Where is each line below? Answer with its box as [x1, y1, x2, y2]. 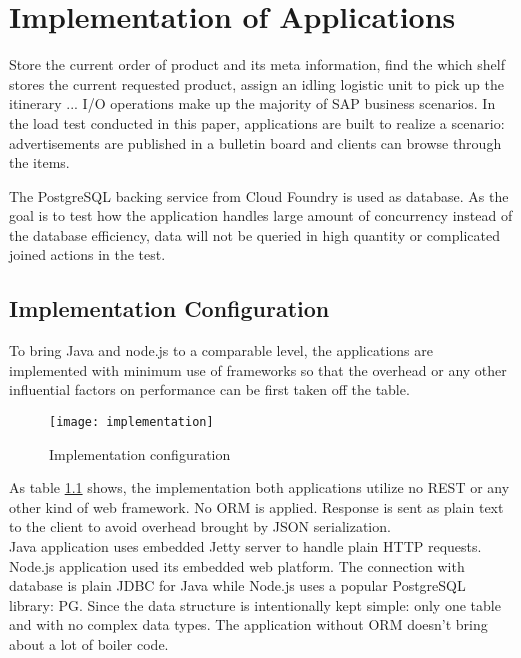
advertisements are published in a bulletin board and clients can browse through [9, 132, 502, 153]
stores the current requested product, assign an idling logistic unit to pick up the [9, 73, 504, 94]
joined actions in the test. [9, 244, 166, 265]
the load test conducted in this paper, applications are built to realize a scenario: [9, 112, 505, 133]
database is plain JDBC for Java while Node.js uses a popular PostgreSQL [9, 575, 466, 596]
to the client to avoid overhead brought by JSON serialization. [9, 516, 391, 537]
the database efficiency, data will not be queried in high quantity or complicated [9, 224, 500, 245]
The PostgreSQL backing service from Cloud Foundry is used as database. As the [9, 185, 509, 206]
